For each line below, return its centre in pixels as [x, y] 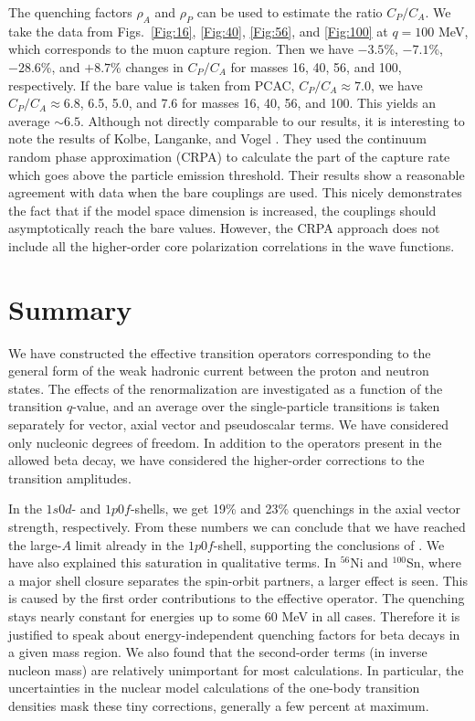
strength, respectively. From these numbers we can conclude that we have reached [237, 526]
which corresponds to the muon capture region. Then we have [181, 49]
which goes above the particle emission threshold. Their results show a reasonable [237, 174]
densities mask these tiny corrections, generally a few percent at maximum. [219, 705]
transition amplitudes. [70, 477]
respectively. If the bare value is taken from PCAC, [152, 85]
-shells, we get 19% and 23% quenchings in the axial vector [296, 509]
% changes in [147, 66]
